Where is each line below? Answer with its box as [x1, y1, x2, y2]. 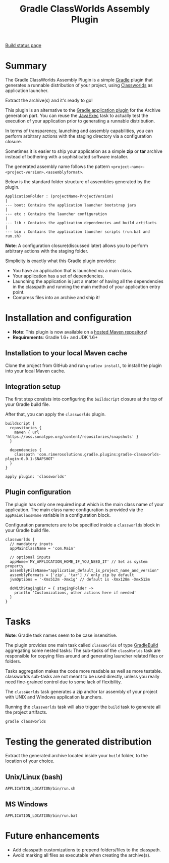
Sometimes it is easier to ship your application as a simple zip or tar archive [5, 148, 163, 154]
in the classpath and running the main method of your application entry [12, 284, 160, 290]
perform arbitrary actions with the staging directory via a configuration [5, 133, 152, 139]
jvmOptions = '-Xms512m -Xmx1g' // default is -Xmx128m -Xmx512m [10, 577, 150, 582]
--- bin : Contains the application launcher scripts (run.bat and [5, 229, 150, 234]
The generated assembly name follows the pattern [5, 163, 110, 170]
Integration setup [5, 383, 61, 391]
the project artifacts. [5, 709, 48, 715]
